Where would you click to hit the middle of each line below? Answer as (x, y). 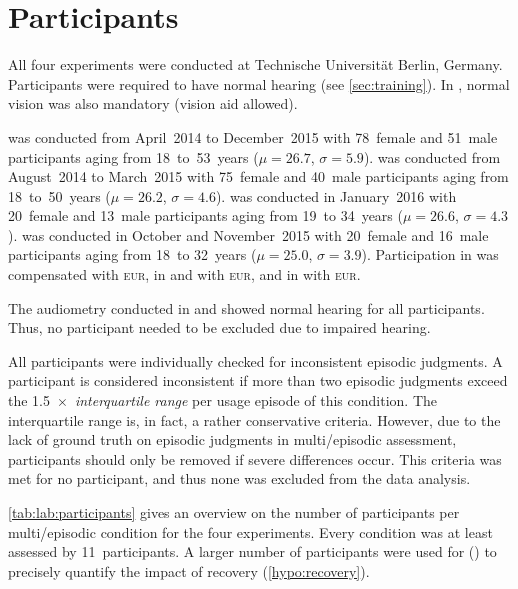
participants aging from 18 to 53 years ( (133, 156)
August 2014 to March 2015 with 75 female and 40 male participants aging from (258, 176)
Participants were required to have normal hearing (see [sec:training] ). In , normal (259, 83)
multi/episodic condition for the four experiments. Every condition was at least (250, 531)
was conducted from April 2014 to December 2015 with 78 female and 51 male (253, 136)
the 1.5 (29, 400)
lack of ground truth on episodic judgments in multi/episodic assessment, (232, 439)
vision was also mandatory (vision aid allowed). (153, 103)
